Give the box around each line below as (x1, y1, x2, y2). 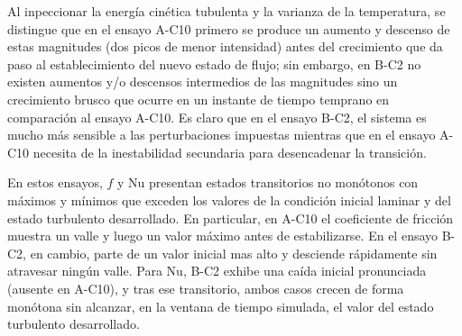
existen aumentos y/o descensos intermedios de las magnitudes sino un (7, 72, 398, 91)
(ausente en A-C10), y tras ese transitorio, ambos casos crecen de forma (7, 278, 404, 297)
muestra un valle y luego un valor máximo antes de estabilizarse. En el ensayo (7, 226, 439, 245)
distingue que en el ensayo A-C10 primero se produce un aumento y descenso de (7, 19, 450, 38)
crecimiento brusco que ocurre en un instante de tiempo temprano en (7, 89, 390, 108)
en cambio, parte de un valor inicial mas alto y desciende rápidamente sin (30, 243, 438, 262)
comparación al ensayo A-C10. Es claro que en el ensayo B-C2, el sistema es (7, 107, 427, 126)
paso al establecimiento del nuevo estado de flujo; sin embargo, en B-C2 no (7, 54, 421, 73)
